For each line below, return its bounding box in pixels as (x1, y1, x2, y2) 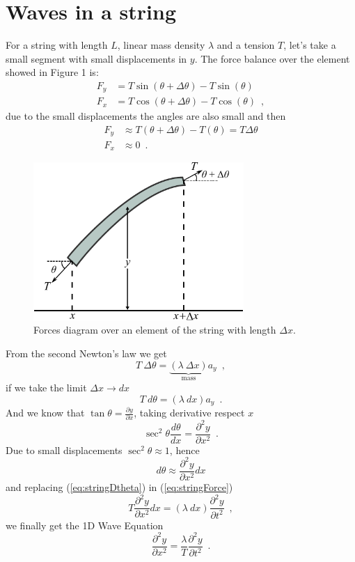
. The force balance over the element (194, 51, 350, 65)
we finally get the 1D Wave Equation (6, 517, 164, 532)
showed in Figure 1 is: (6, 65, 99, 79)
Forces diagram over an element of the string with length (33, 322, 276, 337)
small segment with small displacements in (6, 51, 187, 65)
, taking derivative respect (134, 405, 245, 420)
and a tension (216, 38, 275, 52)
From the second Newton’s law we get (6, 345, 167, 360)
